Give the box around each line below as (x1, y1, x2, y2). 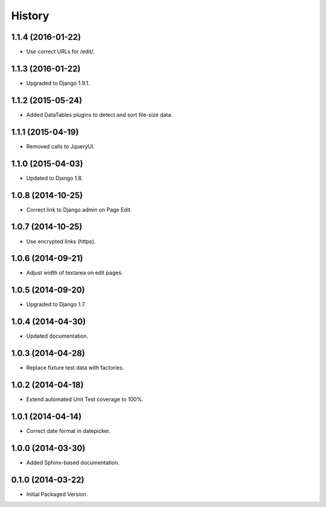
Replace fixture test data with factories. (26, 364, 124, 371)
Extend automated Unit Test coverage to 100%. (26, 395, 144, 403)
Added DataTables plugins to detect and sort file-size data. (26, 111, 173, 118)
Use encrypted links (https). (26, 238, 96, 245)
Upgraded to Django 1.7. (26, 301, 86, 308)
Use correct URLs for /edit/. (26, 48, 95, 55)
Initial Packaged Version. (26, 490, 88, 497)
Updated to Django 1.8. (26, 174, 83, 181)
